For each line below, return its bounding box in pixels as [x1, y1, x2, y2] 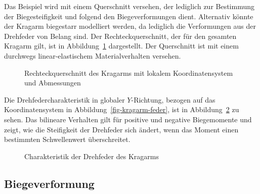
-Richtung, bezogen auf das [131, 94, 215, 105]
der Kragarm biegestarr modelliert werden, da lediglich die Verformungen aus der [4, 21, 256, 31]
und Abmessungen [24, 77, 81, 88]
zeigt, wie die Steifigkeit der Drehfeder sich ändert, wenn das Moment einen [4, 124, 239, 134]
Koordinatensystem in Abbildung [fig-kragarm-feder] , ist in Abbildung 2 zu [4, 104, 239, 115]
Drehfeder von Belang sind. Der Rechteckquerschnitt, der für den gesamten [4, 30, 237, 41]
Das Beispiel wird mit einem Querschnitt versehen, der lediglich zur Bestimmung [4, 1, 255, 11]
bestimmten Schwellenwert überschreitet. [4, 134, 131, 144]
